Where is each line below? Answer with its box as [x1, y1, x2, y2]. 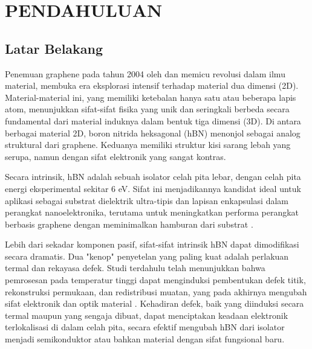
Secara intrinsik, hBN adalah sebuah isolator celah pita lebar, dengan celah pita [5, 170, 301, 183]
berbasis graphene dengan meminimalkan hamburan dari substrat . [5, 217, 253, 230]
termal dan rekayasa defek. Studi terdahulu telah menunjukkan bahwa [5, 261, 265, 274]
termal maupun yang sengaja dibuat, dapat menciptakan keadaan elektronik [5, 309, 288, 321]
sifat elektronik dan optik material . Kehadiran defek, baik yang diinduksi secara [5, 297, 304, 310]
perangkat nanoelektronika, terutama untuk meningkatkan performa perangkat [5, 206, 299, 219]
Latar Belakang [5, 39, 103, 57]
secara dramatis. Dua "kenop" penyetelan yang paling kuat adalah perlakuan [5, 249, 289, 262]
